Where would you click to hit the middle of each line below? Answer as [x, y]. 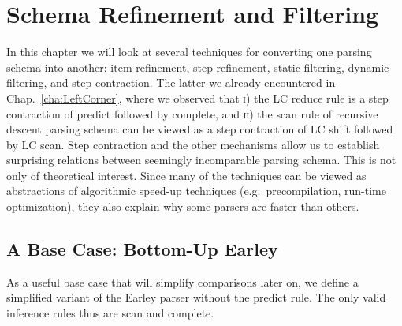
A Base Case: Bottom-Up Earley [142, 249]
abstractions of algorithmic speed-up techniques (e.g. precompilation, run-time [196, 191]
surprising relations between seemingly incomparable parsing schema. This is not [201, 160]
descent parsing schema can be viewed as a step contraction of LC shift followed [200, 129]
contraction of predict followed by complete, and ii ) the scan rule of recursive [192, 113]
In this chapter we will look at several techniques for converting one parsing [189, 52]
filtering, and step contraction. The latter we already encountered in [171, 82]
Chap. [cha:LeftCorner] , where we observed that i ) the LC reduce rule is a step [197, 97]
